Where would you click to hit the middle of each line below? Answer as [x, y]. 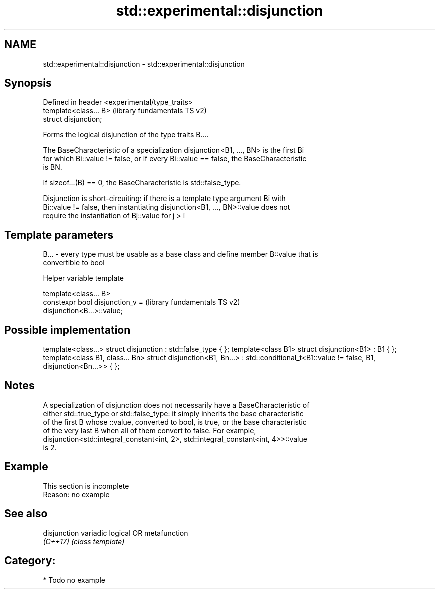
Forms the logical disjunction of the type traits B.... [126, 135]
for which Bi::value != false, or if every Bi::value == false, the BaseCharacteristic [175, 159]
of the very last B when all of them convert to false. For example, [149, 430]
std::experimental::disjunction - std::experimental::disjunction [144, 64]
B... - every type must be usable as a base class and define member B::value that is [180, 254]
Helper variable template [83, 278]
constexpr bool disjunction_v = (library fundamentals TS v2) [141, 302]
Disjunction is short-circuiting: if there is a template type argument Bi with [164, 199]
